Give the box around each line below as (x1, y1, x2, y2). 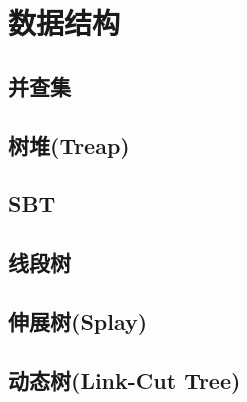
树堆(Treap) (8, 129, 130, 160)
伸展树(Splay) (8, 305, 148, 336)
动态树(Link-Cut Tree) (8, 364, 241, 395)
